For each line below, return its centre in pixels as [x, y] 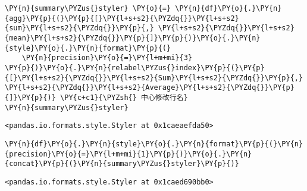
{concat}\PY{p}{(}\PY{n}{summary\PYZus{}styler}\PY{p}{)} [122, 164]
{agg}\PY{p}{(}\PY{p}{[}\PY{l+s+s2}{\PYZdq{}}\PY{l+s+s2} [122, 18]
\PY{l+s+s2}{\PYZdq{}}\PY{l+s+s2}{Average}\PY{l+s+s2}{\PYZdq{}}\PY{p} [150, 88]
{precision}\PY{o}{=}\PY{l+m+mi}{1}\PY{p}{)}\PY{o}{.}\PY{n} [129, 154]
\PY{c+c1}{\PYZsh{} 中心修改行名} [124, 97]
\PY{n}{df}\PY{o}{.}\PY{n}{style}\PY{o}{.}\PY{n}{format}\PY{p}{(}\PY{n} [154, 144]
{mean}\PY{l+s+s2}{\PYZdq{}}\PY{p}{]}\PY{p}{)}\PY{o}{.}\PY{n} [133, 38]
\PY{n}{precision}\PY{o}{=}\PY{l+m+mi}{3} [107, 58]
